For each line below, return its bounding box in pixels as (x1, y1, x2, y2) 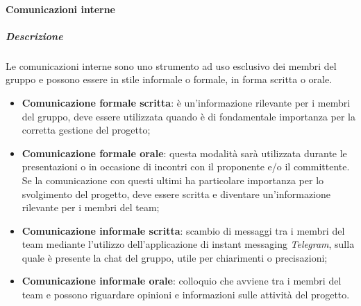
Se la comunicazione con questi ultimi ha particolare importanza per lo (22, 172, 324, 187)
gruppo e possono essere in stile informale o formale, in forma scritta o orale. (6, 72, 333, 87)
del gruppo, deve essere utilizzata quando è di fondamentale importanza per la (22, 109, 356, 123)
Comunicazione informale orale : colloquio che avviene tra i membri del (22, 273, 342, 288)
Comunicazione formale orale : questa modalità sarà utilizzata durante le (22, 145, 347, 160)
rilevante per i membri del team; (22, 200, 160, 215)
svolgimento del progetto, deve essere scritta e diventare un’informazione (22, 186, 330, 201)
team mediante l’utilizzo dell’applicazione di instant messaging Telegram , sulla (22, 237, 355, 251)
